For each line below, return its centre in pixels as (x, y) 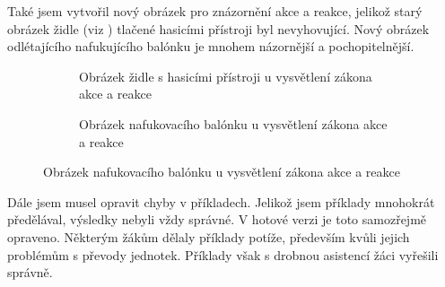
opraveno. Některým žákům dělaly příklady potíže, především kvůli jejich (209, 236)
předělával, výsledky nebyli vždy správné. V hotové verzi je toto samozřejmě (217, 219)
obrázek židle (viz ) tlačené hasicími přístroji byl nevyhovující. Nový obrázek (218, 28)
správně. (30, 272)
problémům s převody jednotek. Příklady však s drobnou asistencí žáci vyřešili (223, 254)
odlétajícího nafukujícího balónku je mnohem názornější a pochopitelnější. (211, 46)
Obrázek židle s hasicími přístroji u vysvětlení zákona (226, 76)
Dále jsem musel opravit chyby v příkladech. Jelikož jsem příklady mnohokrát (221, 201)
